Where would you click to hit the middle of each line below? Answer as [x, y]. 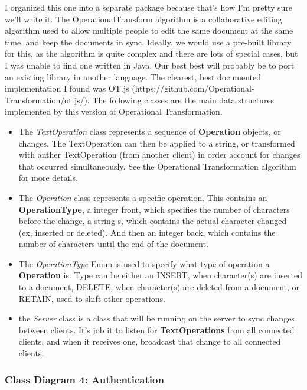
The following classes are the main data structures [183, 100]
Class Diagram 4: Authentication [84, 379]
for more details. [48, 178]
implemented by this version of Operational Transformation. [114, 111]
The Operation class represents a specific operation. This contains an [143, 197]
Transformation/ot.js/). [47, 100]
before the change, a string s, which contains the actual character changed [153, 221]
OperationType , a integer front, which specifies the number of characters [154, 209]
